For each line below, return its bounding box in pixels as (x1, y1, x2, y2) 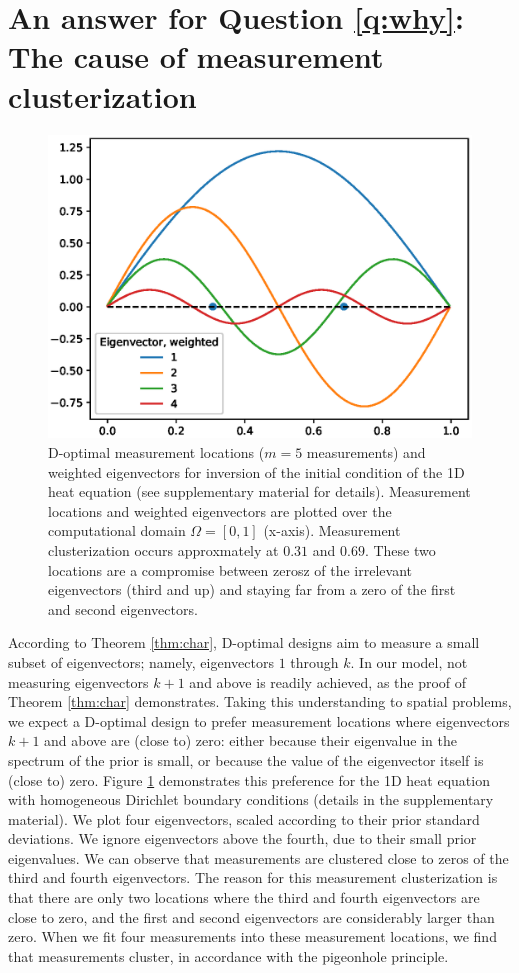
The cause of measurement (8, 36, 384, 77)
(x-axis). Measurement (263, 520, 401, 541)
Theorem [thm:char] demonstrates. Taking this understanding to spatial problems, (8, 691, 512, 712)
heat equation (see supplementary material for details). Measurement (48, 481, 471, 502)
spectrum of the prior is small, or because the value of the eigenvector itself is (8, 749, 484, 770)
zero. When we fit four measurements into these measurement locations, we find (8, 926, 497, 947)
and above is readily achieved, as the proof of (189, 671, 467, 692)
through (290, 651, 339, 672)
